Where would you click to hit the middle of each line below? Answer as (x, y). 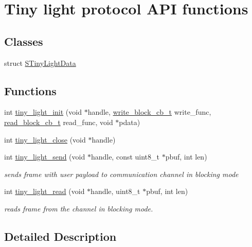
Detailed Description (60, 236)
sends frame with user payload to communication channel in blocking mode (121, 174)
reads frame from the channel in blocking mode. (79, 208)
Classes (24, 41)
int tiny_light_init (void (43, 112)
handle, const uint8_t (125, 157)
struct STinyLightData (40, 63)
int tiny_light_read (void (44, 191)
